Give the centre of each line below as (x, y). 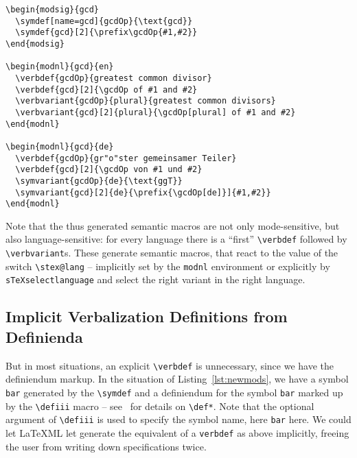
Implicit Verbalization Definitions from (147, 316)
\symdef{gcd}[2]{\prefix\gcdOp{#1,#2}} (106, 33)
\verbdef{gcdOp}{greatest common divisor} (114, 78)
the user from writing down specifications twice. (106, 446)
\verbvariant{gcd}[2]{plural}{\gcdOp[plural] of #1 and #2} (156, 112)
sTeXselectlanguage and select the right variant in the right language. (156, 279)
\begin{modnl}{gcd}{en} (60, 67)
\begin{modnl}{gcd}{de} (60, 146)
